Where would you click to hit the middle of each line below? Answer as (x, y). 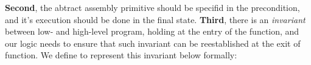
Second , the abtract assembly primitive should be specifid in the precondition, (152, 7)
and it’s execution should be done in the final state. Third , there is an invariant (155, 19)
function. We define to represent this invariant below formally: (121, 55)
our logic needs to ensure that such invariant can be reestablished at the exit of (153, 43)
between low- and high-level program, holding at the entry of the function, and (152, 31)
